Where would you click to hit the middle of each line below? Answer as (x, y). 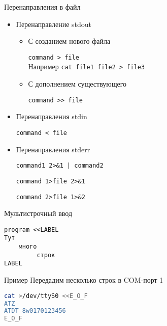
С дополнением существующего (77, 84)
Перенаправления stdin (52, 116)
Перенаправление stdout (54, 24)
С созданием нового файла (69, 41)
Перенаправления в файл (42, 7)
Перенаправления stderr (53, 149)
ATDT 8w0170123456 (35, 311)
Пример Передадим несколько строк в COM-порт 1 (84, 280)
